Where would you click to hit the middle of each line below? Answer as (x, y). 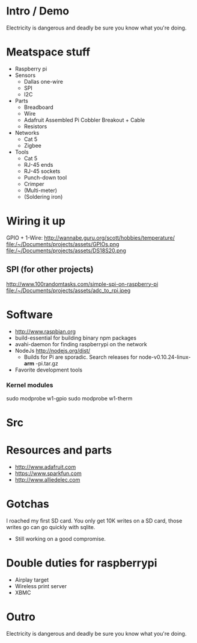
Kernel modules (30, 385)
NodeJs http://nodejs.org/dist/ (53, 350)
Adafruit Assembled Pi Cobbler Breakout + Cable (84, 120)
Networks (27, 132)
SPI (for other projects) (50, 269)
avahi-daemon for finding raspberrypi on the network (81, 344)
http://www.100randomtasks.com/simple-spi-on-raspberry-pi (82, 284)
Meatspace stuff (48, 52)
